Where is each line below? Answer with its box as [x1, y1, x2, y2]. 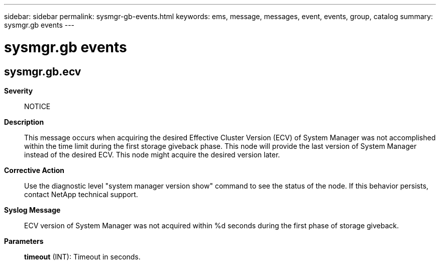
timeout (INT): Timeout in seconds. [24, 252, 141, 261]
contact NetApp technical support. [24, 190, 138, 199]
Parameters [4, 236, 44, 245]
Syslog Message [4, 205, 61, 214]
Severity [4, 86, 33, 95]
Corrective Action [4, 165, 64, 174]
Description [4, 117, 44, 126]
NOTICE [24, 102, 51, 111]
